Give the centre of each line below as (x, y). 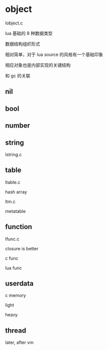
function (19, 227)
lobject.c (14, 23)
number (18, 126)
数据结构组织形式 (23, 44)
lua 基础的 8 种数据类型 (29, 33)
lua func (14, 268)
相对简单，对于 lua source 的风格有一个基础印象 (54, 54)
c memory (16, 296)
